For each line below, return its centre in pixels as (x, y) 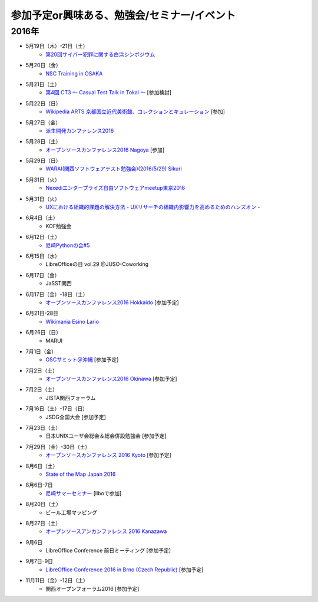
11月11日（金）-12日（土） (57, 580)
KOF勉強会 (59, 226)
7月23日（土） (43, 428)
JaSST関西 (59, 284)
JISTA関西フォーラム (71, 397)
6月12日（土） (43, 237)
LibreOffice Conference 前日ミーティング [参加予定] (108, 551)
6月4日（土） (42, 218)
